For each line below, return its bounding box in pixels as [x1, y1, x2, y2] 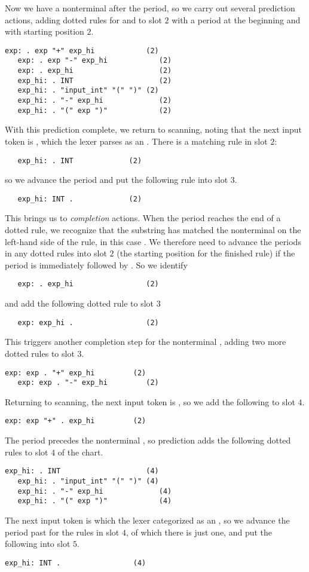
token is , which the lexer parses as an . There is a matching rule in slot [5, 134, 268, 147]
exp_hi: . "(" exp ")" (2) [17, 106, 172, 115]
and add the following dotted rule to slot [5, 297, 154, 310]
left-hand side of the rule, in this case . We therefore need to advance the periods [5, 235, 301, 247]
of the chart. [57, 445, 103, 458]
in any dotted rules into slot [5, 247, 107, 259]
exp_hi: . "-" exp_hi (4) [17, 487, 172, 495]
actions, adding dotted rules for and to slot [5, 13, 162, 26]
